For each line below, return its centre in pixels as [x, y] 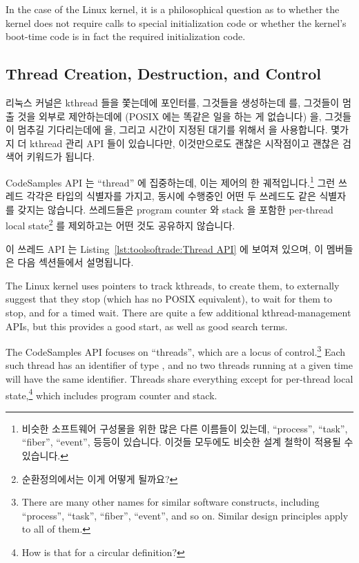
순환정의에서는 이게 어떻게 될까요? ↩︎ [100, 478]
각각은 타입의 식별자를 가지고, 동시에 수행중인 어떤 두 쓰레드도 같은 [171, 196]
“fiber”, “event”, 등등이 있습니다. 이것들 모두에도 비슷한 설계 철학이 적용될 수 [187, 442]
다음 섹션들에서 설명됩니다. [76, 262]
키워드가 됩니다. [61, 156]
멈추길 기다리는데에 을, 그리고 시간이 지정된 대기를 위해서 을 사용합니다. [173, 130]
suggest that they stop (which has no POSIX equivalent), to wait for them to [169, 299]
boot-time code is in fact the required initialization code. [126, 36]
